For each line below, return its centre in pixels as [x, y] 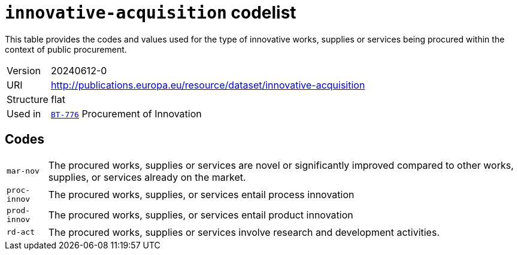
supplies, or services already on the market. [147, 177]
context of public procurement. [66, 49]
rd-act [21, 232]
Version [24, 70]
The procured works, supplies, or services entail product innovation [201, 215]
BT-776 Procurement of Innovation [126, 113]
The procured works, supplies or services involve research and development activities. [244, 232]
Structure [28, 99]
